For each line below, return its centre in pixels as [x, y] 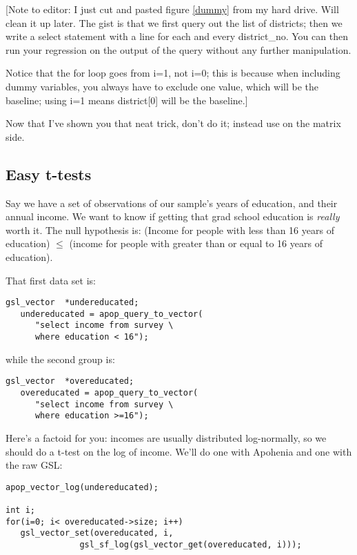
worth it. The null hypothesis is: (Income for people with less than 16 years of [170, 230]
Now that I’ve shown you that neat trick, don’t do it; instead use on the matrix [173, 123]
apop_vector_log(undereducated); [82, 487]
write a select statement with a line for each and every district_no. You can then [177, 36]
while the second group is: [60, 359]
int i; [20, 510]
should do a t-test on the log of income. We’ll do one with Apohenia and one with [179, 451]
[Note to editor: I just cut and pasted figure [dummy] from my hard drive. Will [172, 9]
